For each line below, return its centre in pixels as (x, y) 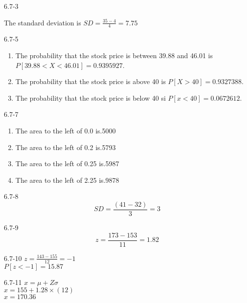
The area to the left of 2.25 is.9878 (67, 180)
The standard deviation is (43, 22)
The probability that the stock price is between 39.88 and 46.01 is (114, 55)
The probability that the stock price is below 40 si (90, 97)
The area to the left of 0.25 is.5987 (67, 163)
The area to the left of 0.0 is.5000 (66, 130)
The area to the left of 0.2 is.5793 (66, 147)
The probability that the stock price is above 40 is (90, 81)
